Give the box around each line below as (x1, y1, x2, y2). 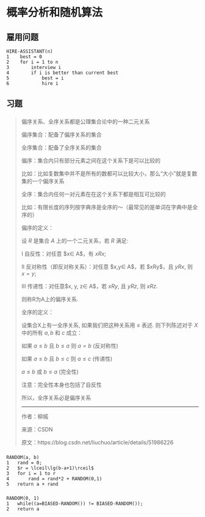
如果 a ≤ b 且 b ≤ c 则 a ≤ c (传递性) (21, 355, 113, 362)
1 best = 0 (6, 54, 43, 60)
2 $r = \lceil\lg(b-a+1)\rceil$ (6, 465, 95, 471)
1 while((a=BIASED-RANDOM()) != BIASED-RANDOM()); (6, 501, 143, 507)
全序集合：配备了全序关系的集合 (21, 144, 102, 152)
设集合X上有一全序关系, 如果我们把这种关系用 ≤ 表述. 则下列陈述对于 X (21, 321, 198, 329)
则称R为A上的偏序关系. (21, 296, 79, 303)
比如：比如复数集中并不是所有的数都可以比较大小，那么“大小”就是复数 (21, 170, 198, 177)
